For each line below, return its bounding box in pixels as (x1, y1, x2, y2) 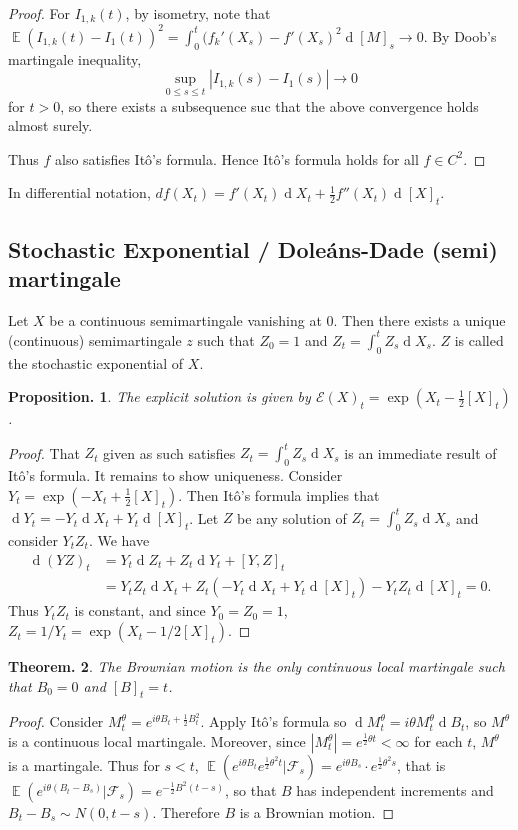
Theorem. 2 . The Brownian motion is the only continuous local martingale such (8, 656, 505, 677)
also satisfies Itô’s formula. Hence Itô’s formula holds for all (55, 148, 419, 169)
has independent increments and (296, 780, 494, 801)
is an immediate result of (344, 442, 497, 463)
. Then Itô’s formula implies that (178, 484, 380, 505)
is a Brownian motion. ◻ (239, 802, 395, 823)
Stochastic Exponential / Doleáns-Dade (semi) (8, 233, 498, 264)
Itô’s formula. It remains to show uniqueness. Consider (8, 465, 343, 486)
